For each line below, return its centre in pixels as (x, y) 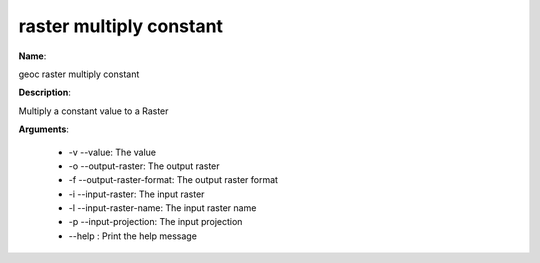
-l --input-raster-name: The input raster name (162, 208)
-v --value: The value (112, 152)
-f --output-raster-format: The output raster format (173, 180)
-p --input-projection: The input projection (155, 222)
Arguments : (44, 129)
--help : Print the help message (132, 236)
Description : (45, 92)
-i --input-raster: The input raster (136, 194)
